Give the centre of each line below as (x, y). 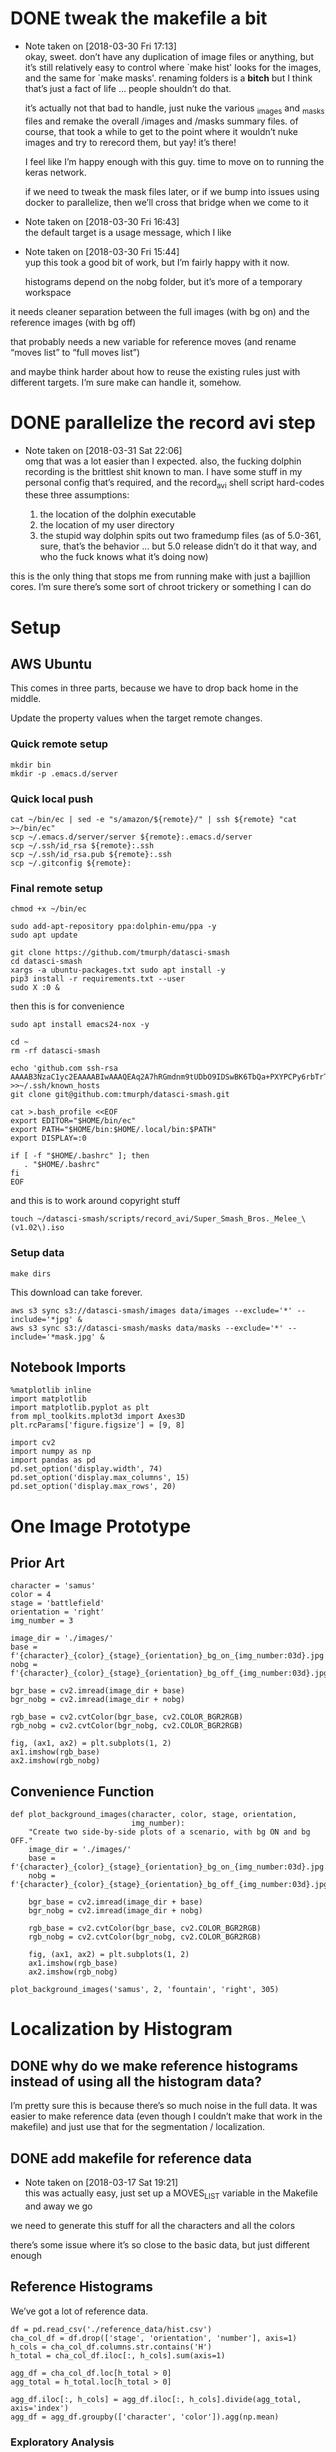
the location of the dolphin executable (118, 514)
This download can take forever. (76, 1292)
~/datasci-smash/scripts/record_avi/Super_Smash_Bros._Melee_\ (171, 1219)
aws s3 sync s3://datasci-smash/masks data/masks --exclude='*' (147, 1328)
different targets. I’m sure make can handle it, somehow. (126, 382)
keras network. (55, 172)
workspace (48, 292)
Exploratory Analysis (62, 2442)
